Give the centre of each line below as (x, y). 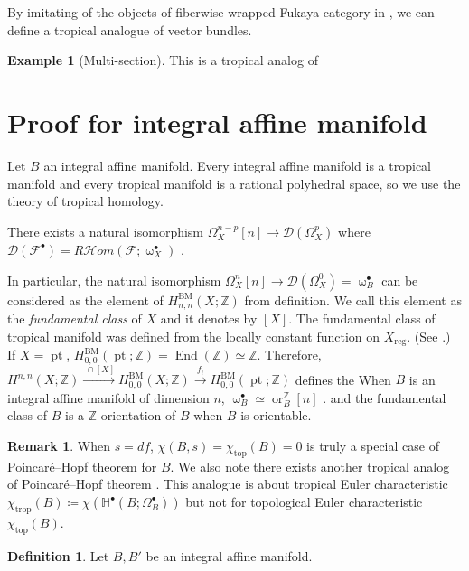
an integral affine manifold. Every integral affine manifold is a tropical (238, 165)
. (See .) (429, 336)
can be (400, 280)
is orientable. (276, 415)
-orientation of (136, 415)
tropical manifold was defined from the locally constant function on (194, 336)
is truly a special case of (373, 446)
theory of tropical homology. (85, 201)
